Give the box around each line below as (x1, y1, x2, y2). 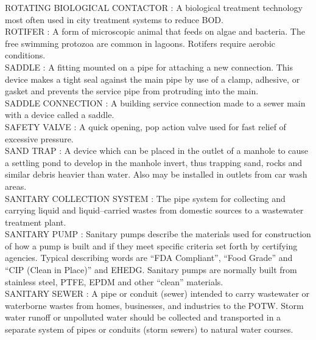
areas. (5, 179, 27, 192)
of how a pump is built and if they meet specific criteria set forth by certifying (5, 239, 298, 252)
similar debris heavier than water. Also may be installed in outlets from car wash (5, 168, 307, 181)
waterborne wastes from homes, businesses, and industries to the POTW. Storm (5, 299, 304, 311)
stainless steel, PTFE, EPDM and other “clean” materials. (5, 275, 223, 288)
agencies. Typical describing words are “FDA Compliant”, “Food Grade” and (5, 251, 293, 264)
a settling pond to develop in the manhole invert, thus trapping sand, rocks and (5, 156, 303, 168)
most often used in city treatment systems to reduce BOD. (5, 13, 223, 26)
